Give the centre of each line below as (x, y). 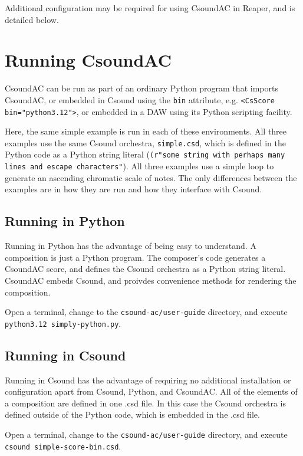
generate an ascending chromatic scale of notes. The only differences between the (151, 177)
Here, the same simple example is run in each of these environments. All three (146, 131)
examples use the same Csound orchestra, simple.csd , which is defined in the (145, 142)
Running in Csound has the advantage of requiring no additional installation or (148, 380)
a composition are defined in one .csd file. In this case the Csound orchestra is (146, 403)
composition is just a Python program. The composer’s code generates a (135, 257)
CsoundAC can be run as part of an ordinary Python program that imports (141, 88)
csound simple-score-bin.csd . (63, 446)
